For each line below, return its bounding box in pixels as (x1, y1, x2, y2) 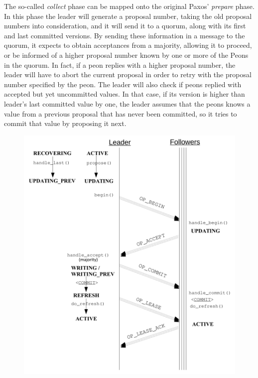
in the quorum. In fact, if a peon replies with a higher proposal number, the (4, 59, 236, 70)
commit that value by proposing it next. (4, 118, 127, 128)
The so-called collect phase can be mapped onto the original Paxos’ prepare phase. (4, 1, 255, 11)
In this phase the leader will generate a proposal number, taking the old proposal (4, 10, 252, 21)
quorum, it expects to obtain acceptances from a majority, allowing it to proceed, (4, 40, 252, 50)
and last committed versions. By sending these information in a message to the (4, 30, 245, 40)
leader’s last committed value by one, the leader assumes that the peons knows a (4, 98, 251, 109)
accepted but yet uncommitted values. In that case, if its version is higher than (4, 89, 245, 99)
